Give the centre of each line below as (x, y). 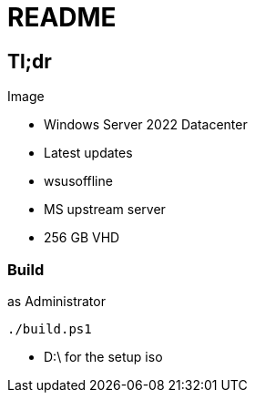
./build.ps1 (50, 328)
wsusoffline (78, 181)
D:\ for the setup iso (103, 356)
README (62, 17)
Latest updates (88, 153)
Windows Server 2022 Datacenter (146, 125)
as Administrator (56, 301)
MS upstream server (105, 210)
